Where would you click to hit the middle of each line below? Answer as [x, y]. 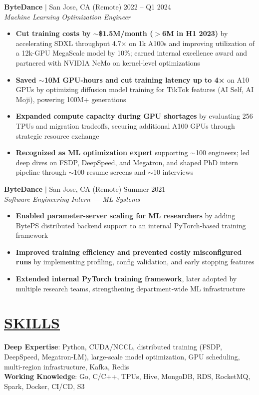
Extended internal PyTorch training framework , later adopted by [126, 279]
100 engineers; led [223, 152]
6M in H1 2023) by [195, 33]
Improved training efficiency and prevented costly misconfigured [129, 252]
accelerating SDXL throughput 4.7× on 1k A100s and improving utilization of [135, 43]
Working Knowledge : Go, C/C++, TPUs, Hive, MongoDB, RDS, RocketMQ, [127, 376]
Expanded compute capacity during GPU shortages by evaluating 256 [134, 116]
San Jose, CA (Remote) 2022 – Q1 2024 [110, 7]
